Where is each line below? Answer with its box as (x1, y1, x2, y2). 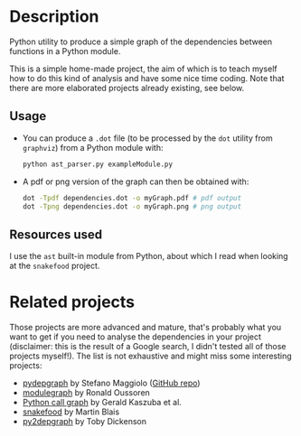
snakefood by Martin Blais (22, 406, 120, 417)
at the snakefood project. (9, 260, 100, 272)
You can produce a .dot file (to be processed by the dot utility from (22, 133, 273, 144)
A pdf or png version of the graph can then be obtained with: (22, 176, 249, 187)
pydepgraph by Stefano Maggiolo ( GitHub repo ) (22, 377, 201, 389)
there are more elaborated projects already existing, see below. (9, 82, 245, 93)
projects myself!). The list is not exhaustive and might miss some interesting (9, 350, 292, 362)
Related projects (9, 292, 136, 312)
